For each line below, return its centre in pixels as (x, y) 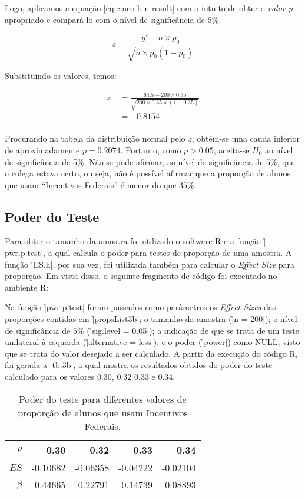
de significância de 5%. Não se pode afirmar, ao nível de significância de (134, 161)
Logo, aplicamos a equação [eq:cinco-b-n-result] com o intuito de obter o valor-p (149, 8)
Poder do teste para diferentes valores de (103, 399)
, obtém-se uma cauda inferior (246, 138)
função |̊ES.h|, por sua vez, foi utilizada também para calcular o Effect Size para (150, 264)
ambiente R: (27, 287)
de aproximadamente (42, 150)
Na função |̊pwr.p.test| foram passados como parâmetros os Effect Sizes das (140, 307)
